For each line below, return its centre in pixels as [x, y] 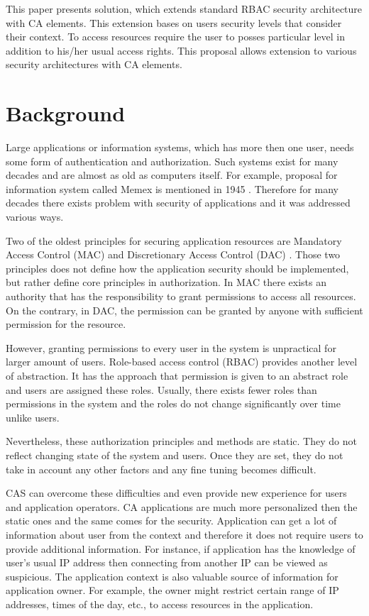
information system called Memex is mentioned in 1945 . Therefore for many [172, 188]
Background [66, 113]
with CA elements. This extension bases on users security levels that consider [174, 22]
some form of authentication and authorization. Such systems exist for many [172, 161]
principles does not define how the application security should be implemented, [177, 268]
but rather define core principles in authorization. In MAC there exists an [166, 282]
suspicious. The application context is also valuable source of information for [172, 576]
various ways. [35, 217]
